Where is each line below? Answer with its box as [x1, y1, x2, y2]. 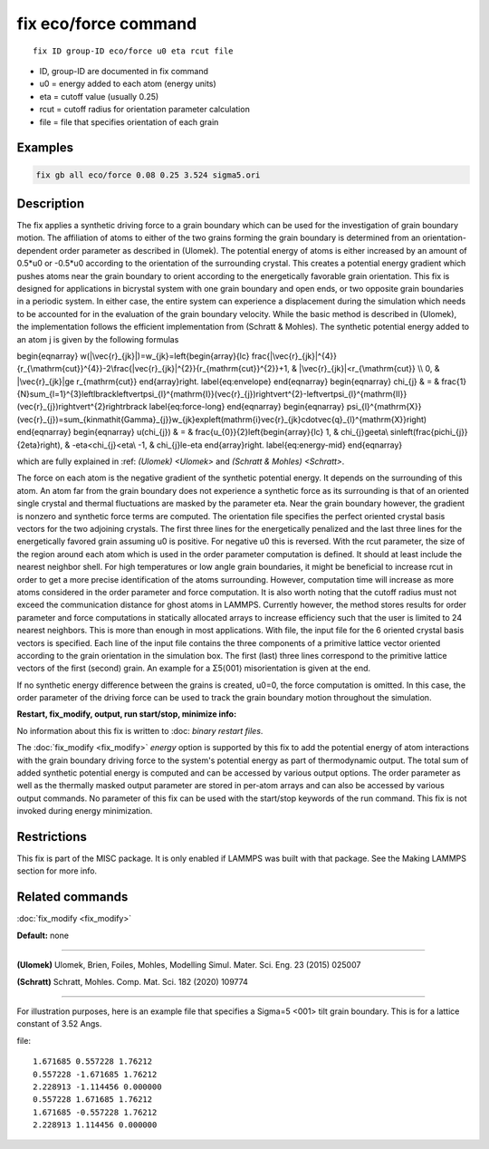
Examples [16, 140, 74, 156]
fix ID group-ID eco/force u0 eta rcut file [33, 45, 235, 56]
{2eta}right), [16, 439, 63, 450]
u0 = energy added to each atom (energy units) [39, 78, 216, 90]
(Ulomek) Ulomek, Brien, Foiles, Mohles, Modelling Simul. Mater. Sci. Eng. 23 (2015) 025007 [16, 960, 361, 970]
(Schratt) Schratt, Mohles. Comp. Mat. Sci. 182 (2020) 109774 [16, 976, 248, 987]
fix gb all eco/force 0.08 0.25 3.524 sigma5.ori [35, 169, 261, 180]
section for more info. [16, 865, 98, 876]
